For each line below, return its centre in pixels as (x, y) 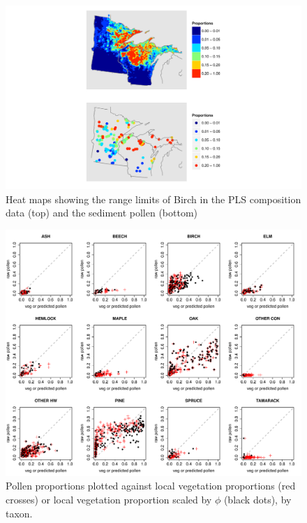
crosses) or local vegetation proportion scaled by (109, 500)
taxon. (19, 513)
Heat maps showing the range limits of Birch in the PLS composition (153, 199)
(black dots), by (257, 500)
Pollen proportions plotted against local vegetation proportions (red (151, 486)
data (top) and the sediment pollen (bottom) (102, 213)
